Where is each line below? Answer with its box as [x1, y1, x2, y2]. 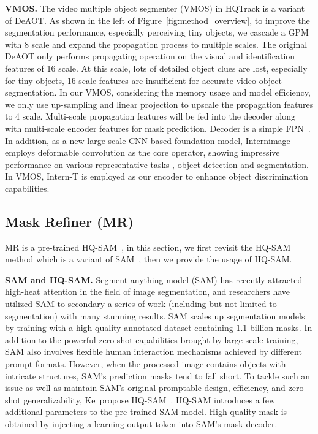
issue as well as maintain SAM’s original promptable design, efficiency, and [5, 381, 286, 394]
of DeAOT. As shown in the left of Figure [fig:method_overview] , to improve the [5, 13, 310, 26]
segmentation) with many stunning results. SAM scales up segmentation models [5, 309, 305, 322]
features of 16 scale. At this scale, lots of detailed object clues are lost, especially [5, 61, 308, 74]
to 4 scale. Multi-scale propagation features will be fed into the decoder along [5, 110, 296, 123]
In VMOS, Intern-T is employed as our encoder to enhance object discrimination [5, 170, 308, 183]
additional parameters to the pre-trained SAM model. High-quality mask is [5, 405, 287, 418]
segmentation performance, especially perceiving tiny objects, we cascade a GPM [5, 26, 309, 39]
